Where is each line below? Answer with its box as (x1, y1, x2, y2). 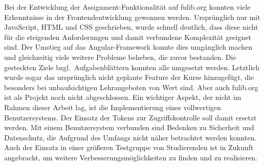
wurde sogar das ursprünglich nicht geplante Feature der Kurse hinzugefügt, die (4, 72, 254, 82)
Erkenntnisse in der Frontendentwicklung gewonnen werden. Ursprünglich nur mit (4, 11, 260, 22)
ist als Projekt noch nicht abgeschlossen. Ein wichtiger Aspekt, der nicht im (4, 92, 241, 102)
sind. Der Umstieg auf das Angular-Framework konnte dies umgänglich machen (4, 42, 253, 52)
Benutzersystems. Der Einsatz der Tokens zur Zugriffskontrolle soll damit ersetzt (4, 112, 257, 122)
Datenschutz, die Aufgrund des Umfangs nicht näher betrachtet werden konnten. (4, 132, 257, 142)
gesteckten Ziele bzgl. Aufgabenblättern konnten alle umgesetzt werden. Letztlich (4, 61, 259, 72)
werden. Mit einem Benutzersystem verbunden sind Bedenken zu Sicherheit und (4, 122, 254, 133)
